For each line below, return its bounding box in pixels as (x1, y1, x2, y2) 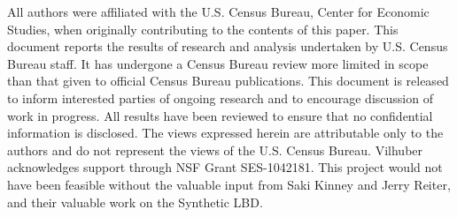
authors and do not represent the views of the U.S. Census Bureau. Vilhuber (7, 140, 423, 159)
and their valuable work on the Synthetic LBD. (7, 192, 263, 211)
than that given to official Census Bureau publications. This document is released (7, 71, 449, 90)
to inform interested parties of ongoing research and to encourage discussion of (7, 88, 433, 107)
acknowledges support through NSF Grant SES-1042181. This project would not (7, 158, 443, 176)
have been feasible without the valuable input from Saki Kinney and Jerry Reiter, (7, 175, 451, 193)
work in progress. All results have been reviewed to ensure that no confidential (7, 106, 433, 124)
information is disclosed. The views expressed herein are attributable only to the (7, 123, 444, 142)
